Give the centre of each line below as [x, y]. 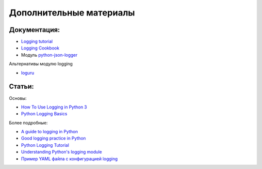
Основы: [18, 98]
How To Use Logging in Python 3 [54, 107]
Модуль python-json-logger [49, 55]
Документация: [34, 30]
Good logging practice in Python [53, 138]
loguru [28, 73]
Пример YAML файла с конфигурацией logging [69, 159]
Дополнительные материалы [72, 13]
